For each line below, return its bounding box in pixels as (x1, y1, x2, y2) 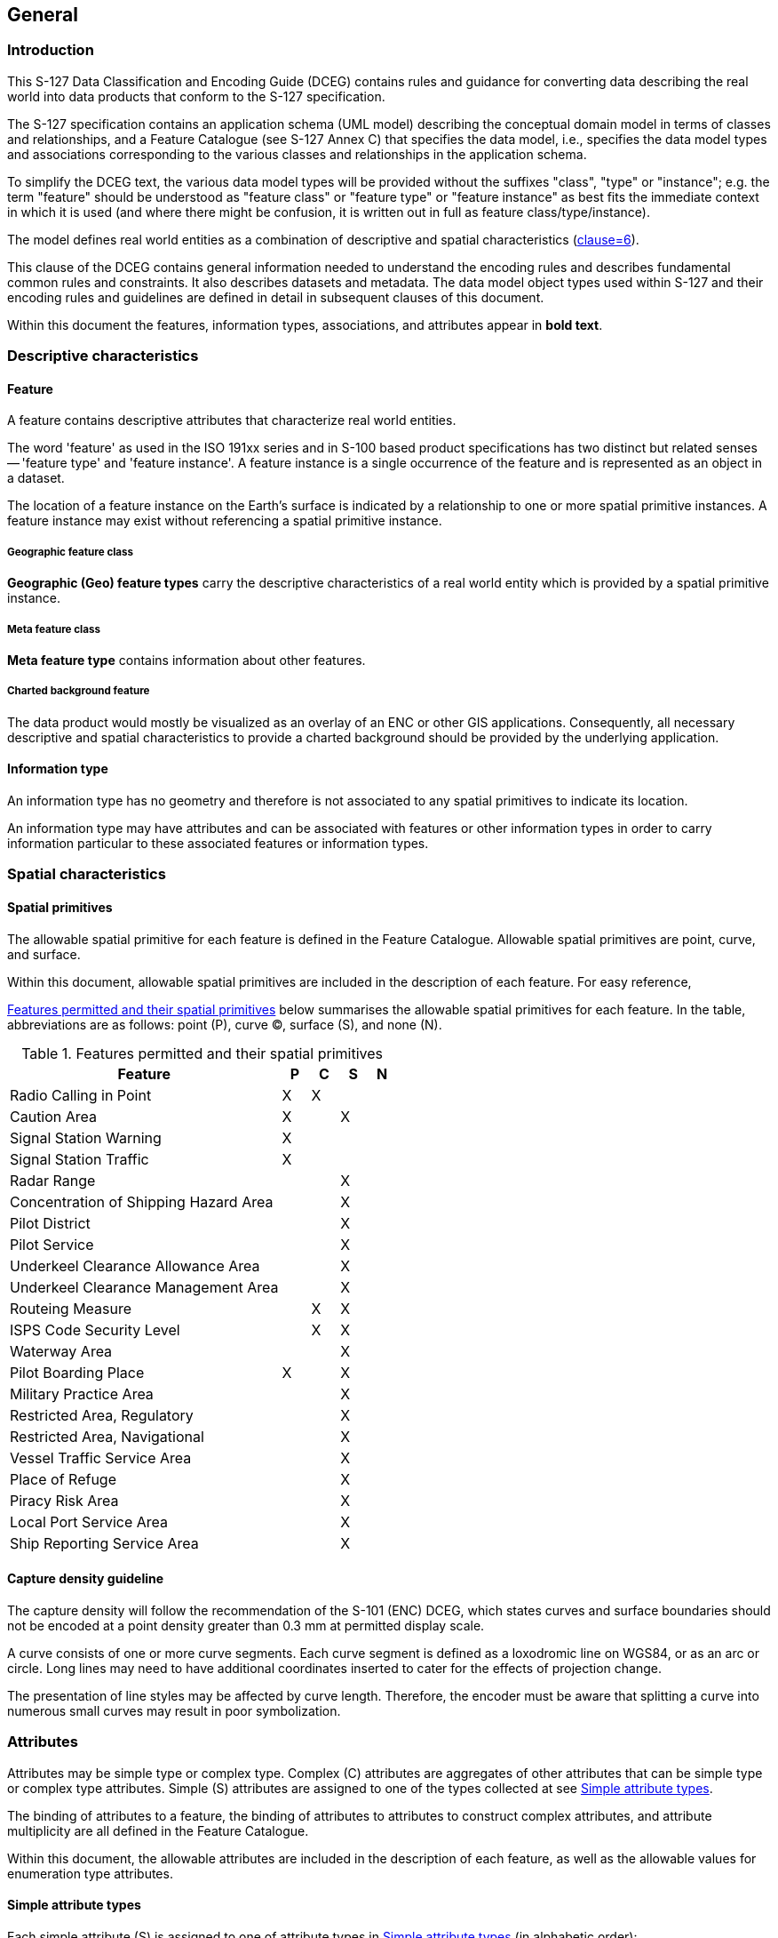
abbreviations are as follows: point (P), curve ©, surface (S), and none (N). (7, 1016, 442, 1032)
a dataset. (7, 470, 65, 486)
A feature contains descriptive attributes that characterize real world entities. (7, 412, 456, 428)
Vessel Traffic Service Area (10, 1448, 192, 1467)
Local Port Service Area (10, 1512, 168, 1531)
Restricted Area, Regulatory (10, 1405, 194, 1424)
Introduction (7, 41, 94, 60)
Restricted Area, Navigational (10, 1427, 204, 1445)
